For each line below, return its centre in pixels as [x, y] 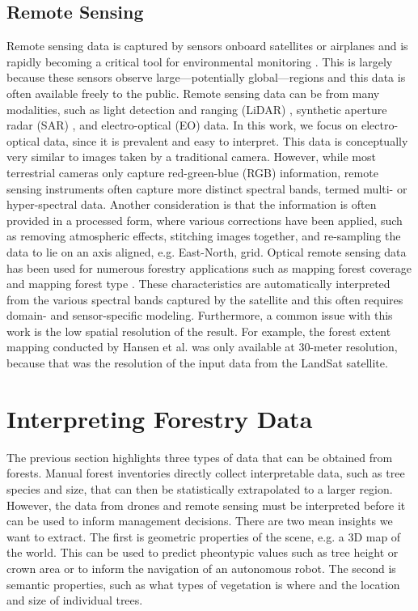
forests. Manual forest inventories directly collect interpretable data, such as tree [206, 473]
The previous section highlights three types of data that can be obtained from [200, 457]
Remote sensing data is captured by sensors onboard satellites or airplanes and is [207, 46]
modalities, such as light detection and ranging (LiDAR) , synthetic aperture [197, 109]
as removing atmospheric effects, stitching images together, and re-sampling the [204, 236]
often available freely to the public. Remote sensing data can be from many [193, 93]
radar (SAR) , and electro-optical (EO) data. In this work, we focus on [182, 125]
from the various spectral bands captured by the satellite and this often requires [205, 299]
